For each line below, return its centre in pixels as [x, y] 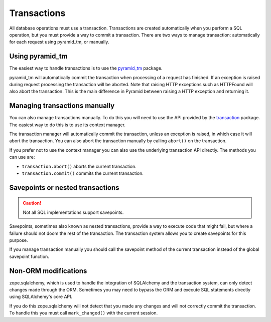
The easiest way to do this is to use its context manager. [67, 125]
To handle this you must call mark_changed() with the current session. [84, 313]
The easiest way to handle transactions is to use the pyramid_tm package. [86, 68]
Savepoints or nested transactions [64, 188]
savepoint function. [29, 256]
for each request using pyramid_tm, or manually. [59, 42]
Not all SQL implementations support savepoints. [73, 212]
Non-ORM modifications [48, 271]
